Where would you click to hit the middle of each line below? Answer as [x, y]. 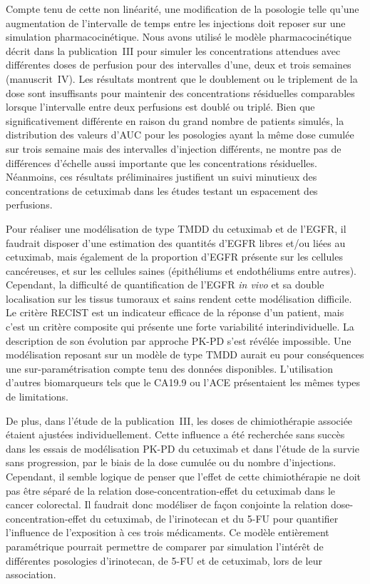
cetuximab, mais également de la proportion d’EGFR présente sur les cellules [174, 257]
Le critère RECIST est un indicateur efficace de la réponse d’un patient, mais [175, 312]
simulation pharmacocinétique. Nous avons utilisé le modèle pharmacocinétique [179, 37]
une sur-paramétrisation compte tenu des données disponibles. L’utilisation [169, 368]
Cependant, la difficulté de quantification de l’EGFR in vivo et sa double [165, 285]
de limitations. [37, 397]
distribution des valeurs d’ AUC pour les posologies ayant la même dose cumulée [180, 135]
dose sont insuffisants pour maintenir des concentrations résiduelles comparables [180, 92]
